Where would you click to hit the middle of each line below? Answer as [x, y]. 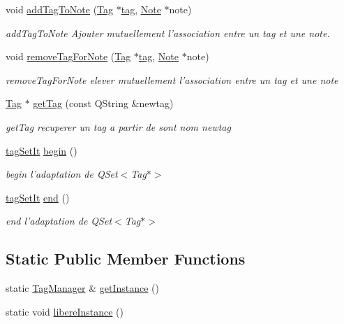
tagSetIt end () [38, 197]
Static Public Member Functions [126, 259]
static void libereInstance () [65, 311]
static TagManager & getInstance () [82, 288]
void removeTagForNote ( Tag [68, 56]
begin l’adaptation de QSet [62, 174]
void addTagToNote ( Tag [60, 9]
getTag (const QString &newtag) [103, 103]
